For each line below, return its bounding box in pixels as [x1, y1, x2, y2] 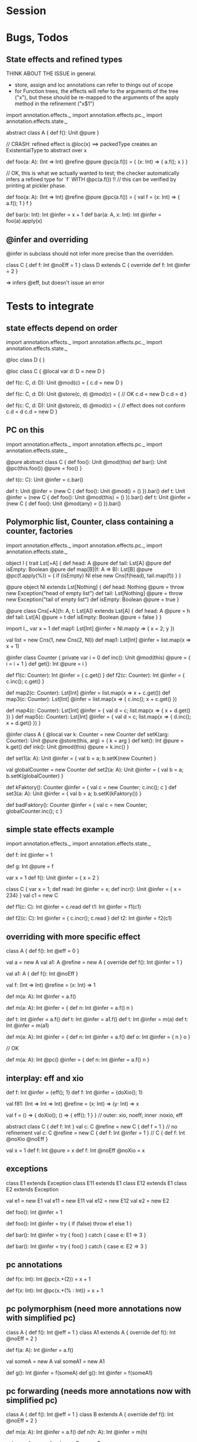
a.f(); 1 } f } [6, 200, 32, 207]
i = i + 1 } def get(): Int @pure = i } [6, 660, 88, 667]
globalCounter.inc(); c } [6, 807, 63, 815]
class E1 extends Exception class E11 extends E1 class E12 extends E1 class [6, 1179, 187, 1186]
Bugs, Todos [6, 31, 69, 45]
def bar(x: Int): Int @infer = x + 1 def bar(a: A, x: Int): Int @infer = [6, 211, 162, 218]
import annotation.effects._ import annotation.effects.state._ [6, 840, 151, 847]
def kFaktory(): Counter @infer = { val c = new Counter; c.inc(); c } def [6, 783, 177, 790]
